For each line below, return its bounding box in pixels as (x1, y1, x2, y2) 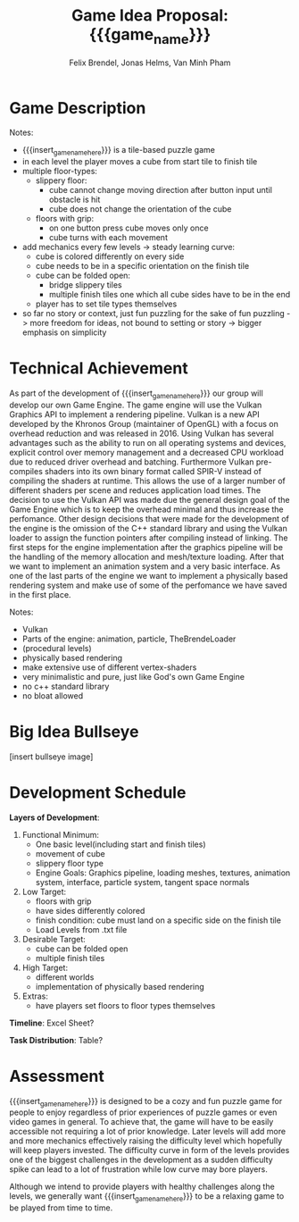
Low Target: (21, 886, 67, 897)
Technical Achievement (9, 358, 189, 379)
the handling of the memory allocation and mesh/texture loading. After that (9, 551, 285, 562)
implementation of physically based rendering (35, 981, 205, 992)
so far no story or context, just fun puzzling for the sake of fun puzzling (21, 308, 286, 319)
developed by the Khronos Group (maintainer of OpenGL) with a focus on (9, 418, 279, 429)
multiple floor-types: (21, 166, 98, 177)
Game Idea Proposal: (71, 5, 229, 26)
